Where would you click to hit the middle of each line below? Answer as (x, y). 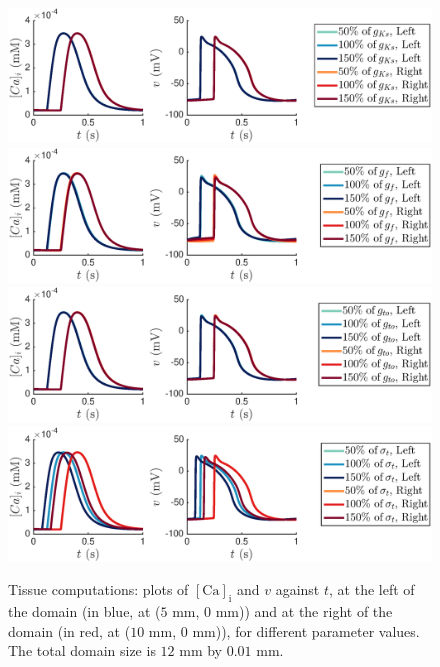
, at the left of (372, 589)
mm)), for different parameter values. (306, 630)
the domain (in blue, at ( (84, 611)
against (297, 589)
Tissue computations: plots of (98, 589)
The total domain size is (82, 650)
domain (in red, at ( (69, 630)
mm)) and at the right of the (304, 611)
